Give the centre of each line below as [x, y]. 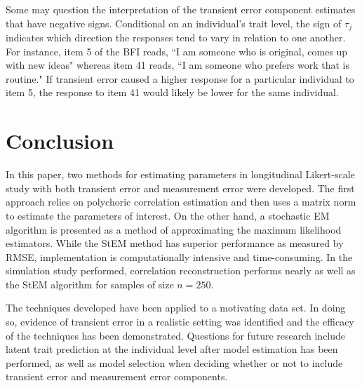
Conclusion [60, 141]
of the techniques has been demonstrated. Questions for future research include [176, 335]
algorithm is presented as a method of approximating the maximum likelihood [174, 229]
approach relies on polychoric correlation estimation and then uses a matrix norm [181, 202]
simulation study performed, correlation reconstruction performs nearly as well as [181, 270]
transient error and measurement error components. [117, 376]
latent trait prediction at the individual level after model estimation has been [172, 349]
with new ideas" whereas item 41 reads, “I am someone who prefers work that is [177, 65]
